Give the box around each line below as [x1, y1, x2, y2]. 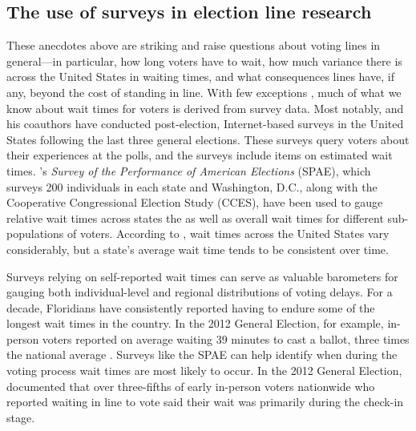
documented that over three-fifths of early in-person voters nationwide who [6, 377, 375, 394]
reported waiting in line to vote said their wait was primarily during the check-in [6, 393, 404, 410]
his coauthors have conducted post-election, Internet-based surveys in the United [6, 115, 404, 132]
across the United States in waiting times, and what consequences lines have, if [6, 68, 394, 85]
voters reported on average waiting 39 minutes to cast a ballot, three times [42, 330, 410, 347]
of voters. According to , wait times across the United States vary [67, 225, 390, 242]
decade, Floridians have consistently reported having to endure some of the [6, 299, 375, 316]
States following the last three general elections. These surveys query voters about [6, 131, 410, 147]
